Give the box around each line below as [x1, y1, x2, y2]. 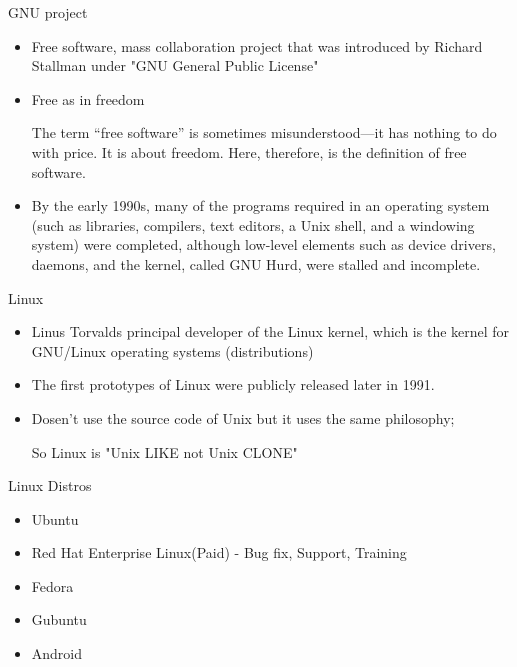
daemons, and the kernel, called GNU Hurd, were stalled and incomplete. [31, 253, 481, 274]
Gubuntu [31, 609, 87, 630]
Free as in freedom [31, 88, 145, 109]
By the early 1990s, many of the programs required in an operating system [31, 195, 490, 216]
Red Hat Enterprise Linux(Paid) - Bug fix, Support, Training [31, 542, 407, 563]
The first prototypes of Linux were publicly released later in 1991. [31, 374, 435, 395]
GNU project [8, 2, 88, 22]
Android [31, 643, 83, 664]
